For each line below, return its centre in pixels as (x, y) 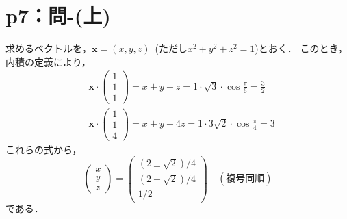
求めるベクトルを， (49, 48)
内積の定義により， (48, 61)
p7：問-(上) (58, 15)
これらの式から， (44, 149)
